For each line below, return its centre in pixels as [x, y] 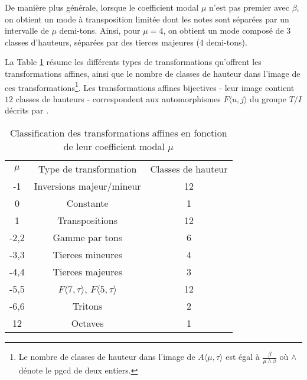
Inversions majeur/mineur [87, 186]
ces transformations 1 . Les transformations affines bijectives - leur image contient [150, 86]
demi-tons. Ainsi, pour [100, 30]
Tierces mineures [87, 254]
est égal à [243, 356]
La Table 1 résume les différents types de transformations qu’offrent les [133, 62]
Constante [87, 203]
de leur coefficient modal [114, 146]
